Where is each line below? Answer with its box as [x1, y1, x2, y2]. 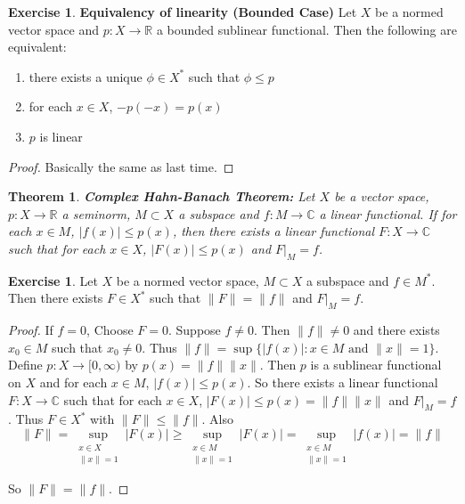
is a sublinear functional [310, 355, 442, 374]
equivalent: [8, 37, 67, 56]
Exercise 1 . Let [8, 271, 98, 289]
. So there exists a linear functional [247, 372, 438, 391]
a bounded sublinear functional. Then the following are [156, 20, 457, 38]
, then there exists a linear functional [172, 222, 375, 240]
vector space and [8, 20, 99, 38]
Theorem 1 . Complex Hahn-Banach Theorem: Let [8, 187, 315, 206]
